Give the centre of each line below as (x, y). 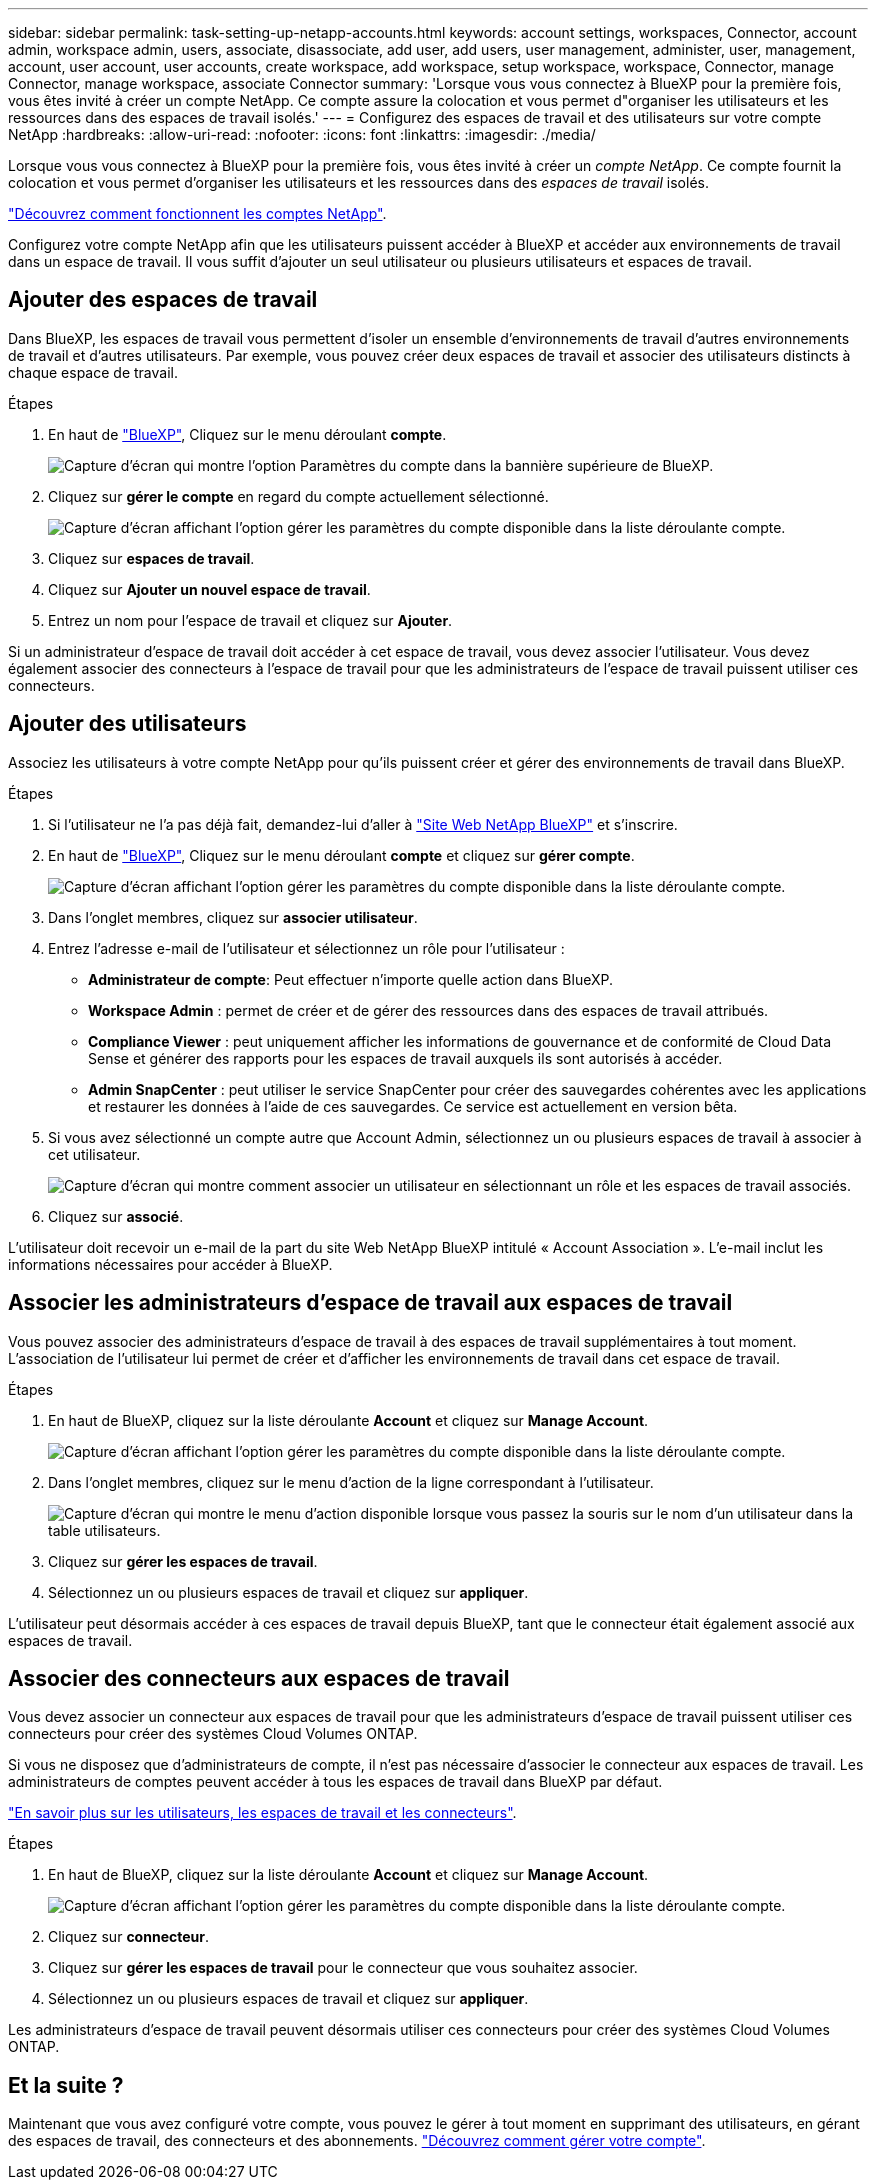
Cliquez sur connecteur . (129, 1937)
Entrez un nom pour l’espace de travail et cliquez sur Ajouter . (250, 620)
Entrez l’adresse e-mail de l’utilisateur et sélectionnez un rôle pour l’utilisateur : (306, 948)
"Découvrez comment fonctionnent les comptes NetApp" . (197, 213)
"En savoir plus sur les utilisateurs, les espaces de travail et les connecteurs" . (262, 1813)
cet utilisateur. (94, 1154)
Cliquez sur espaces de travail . (151, 558)
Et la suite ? (66, 2085)
